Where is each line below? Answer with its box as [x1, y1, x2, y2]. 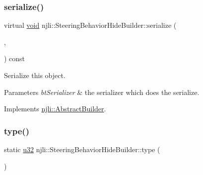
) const [4, 53, 25, 64]
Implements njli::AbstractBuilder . [4, 103, 106, 114]
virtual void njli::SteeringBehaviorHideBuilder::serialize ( [4, 20, 177, 30]
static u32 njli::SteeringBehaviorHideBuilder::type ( [4, 144, 160, 154]
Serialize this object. [4, 70, 66, 80]
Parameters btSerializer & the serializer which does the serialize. [4, 87, 200, 97]
